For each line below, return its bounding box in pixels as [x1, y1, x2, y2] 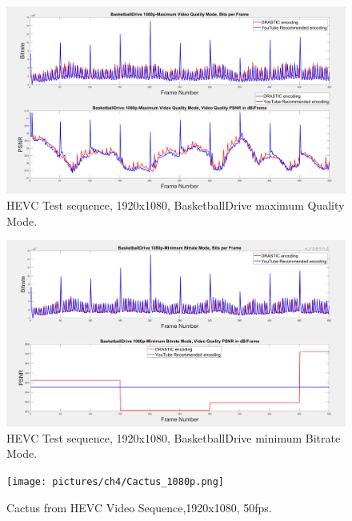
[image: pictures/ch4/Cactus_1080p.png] [6, 476, 225, 488]
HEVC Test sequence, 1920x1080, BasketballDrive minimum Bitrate [6, 429, 341, 446]
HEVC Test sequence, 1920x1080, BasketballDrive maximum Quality [6, 196, 345, 213]
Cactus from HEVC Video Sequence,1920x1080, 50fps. [6, 499, 272, 515]
